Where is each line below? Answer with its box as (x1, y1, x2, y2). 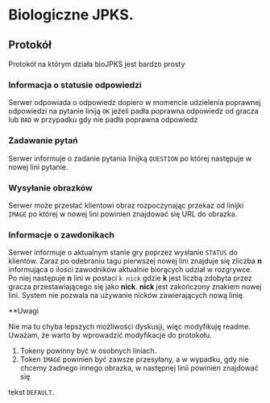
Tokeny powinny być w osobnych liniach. (19, 346, 157, 356)
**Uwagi (8, 306, 39, 316)
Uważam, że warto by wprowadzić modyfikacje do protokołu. (8, 330, 212, 340)
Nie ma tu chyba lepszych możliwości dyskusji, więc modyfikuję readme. (8, 321, 251, 332)
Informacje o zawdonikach (8, 229, 115, 240)
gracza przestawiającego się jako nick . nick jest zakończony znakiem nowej (8, 282, 262, 292)
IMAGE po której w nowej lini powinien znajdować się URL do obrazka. (8, 208, 238, 219)
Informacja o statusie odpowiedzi (8, 79, 143, 90)
